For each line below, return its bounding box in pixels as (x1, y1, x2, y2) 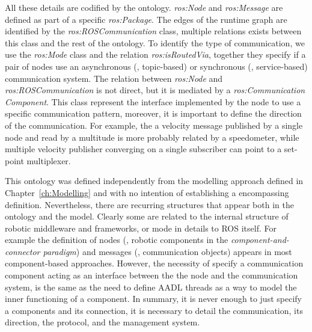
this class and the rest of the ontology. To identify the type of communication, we (5, 36, 305, 49)
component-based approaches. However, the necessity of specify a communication (5, 257, 304, 269)
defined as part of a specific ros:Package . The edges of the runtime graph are (5, 13, 287, 25)
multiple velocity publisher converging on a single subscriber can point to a (5, 143, 282, 155)
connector (5, 245, 40, 257)
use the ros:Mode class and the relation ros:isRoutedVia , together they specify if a (5, 48, 306, 61)
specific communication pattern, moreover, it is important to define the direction (5, 107, 302, 120)
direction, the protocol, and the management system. (5, 316, 200, 328)
